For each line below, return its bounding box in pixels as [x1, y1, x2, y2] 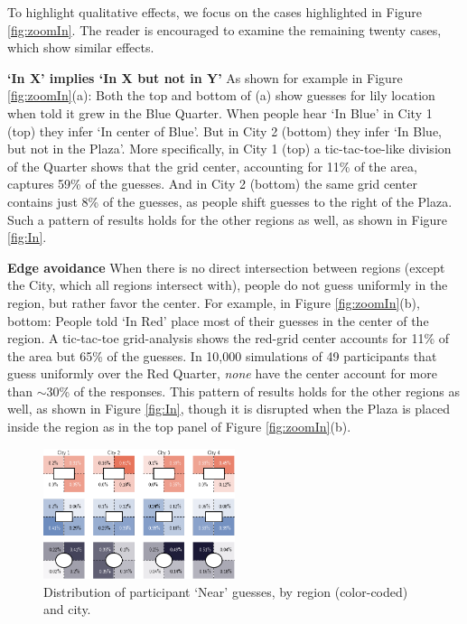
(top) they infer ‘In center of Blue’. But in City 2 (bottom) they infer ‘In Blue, [7, 121, 442, 140]
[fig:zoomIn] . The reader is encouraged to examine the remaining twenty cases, [7, 20, 442, 39]
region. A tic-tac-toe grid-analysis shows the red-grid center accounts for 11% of [7, 329, 450, 348]
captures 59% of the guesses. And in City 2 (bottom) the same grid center [7, 174, 417, 193]
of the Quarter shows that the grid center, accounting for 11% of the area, [7, 156, 417, 175]
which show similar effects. [7, 38, 154, 57]
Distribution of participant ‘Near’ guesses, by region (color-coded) [43, 582, 408, 601]
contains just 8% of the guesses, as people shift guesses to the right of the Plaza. [7, 191, 453, 210]
